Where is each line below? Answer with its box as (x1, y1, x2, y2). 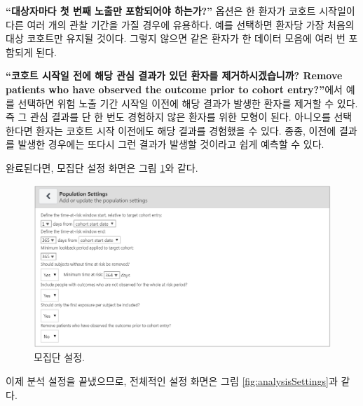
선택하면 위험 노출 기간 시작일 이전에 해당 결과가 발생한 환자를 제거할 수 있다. (18, 95, 358, 110)
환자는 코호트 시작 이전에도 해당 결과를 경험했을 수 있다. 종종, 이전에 (36, 123, 336, 137)
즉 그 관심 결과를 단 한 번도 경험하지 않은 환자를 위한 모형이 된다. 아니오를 (6, 109, 331, 124)
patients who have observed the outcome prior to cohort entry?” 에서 (6, 81, 343, 96)
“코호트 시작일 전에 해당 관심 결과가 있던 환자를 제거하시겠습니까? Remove (6, 68, 343, 83)
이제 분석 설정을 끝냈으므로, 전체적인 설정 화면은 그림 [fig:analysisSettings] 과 (6, 374, 338, 388)
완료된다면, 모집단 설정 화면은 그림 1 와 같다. (6, 160, 198, 175)
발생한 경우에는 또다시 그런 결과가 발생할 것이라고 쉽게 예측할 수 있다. (18, 137, 324, 151)
